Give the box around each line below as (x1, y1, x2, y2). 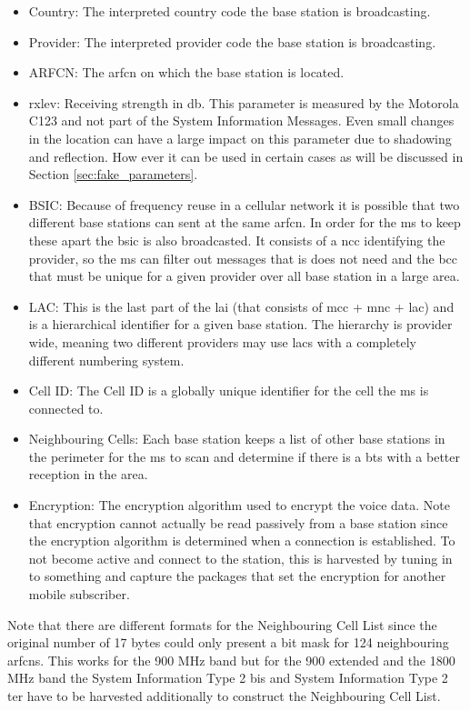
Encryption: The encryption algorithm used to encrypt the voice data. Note (28, 496, 451, 515)
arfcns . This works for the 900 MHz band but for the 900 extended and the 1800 (7, 650, 455, 669)
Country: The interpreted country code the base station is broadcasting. (28, 2, 431, 20)
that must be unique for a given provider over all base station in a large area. (28, 266, 460, 285)
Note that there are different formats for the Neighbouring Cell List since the (7, 615, 437, 634)
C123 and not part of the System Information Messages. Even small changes (28, 111, 455, 130)
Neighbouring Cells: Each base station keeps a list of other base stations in (28, 429, 445, 448)
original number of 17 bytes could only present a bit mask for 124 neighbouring (7, 633, 449, 652)
